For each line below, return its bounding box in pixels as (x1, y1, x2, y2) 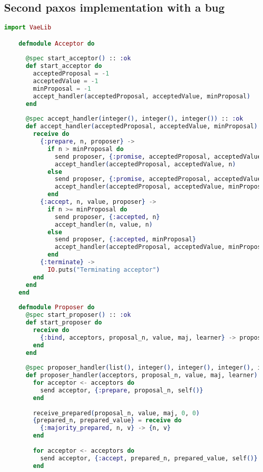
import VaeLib (4, 24, 52, 31)
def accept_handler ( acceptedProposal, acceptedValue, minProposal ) (25, 123, 258, 130)
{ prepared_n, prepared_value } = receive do (33, 417, 182, 424)
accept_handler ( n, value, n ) (55, 221, 153, 228)
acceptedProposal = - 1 (33, 70, 109, 78)
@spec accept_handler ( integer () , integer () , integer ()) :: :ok (25, 115, 243, 123)
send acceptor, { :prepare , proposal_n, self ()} (40, 386, 203, 394)
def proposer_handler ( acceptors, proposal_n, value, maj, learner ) (25, 372, 258, 379)
